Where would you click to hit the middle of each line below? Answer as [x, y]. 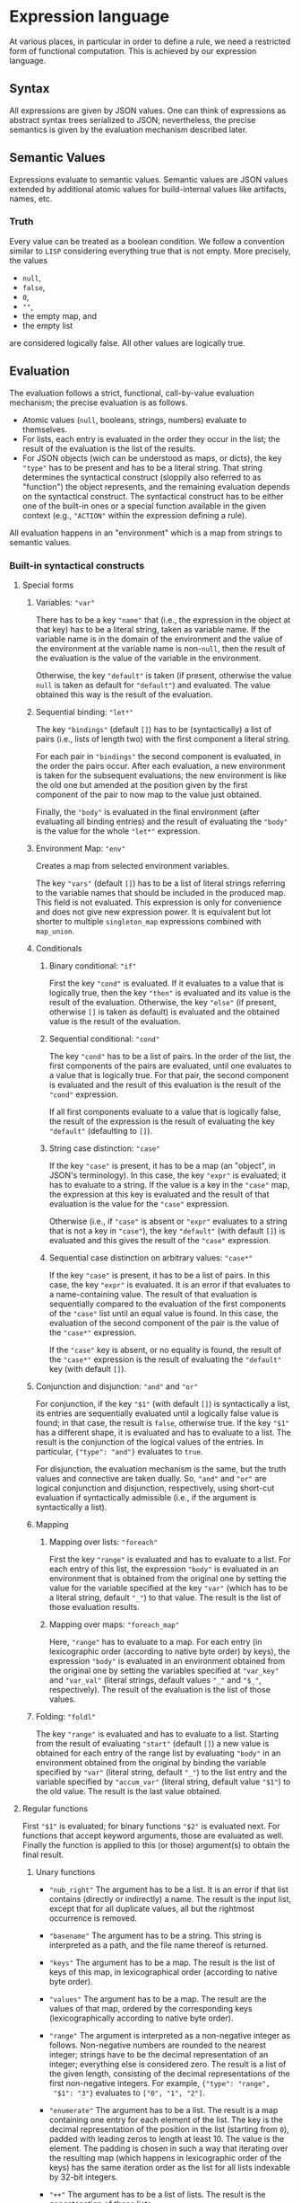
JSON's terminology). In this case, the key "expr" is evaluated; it [168, 1175]
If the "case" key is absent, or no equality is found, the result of [165, 1349]
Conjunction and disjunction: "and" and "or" [117, 1386]
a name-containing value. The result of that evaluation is [153, 1294]
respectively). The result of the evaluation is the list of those [160, 1689]
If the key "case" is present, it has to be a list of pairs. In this [159, 1275]
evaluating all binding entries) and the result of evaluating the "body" [162, 821]
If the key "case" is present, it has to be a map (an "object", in [162, 1165]
